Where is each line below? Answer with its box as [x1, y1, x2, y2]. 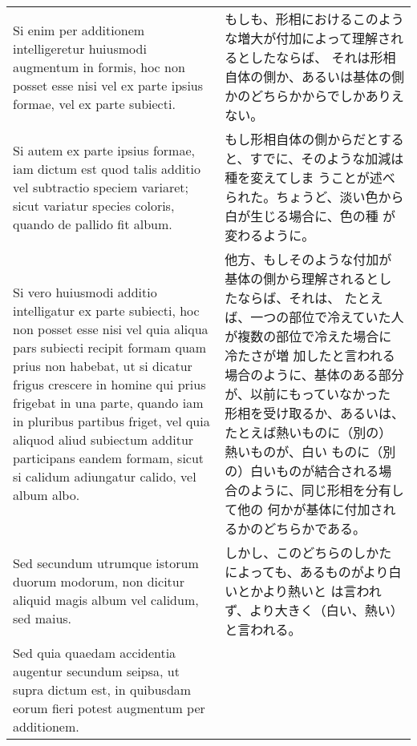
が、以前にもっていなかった [225, 385, 391, 403]
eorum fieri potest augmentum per [13, 699, 205, 717]
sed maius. [13, 609, 72, 627]
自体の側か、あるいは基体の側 [225, 67, 404, 86]
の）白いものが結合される [225, 462, 379, 480]
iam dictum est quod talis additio [13, 159, 200, 178]
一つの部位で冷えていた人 [250, 308, 404, 326]
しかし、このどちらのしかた [225, 543, 392, 562]
